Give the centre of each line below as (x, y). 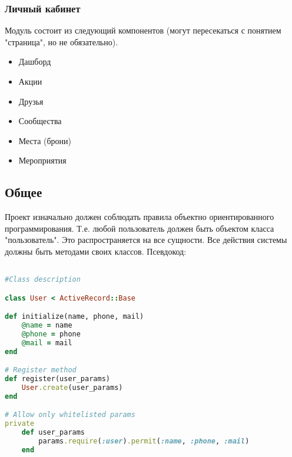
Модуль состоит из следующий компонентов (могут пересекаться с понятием (143, 30)
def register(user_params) (57, 379)
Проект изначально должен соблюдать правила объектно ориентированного (140, 217)
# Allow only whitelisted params (70, 415)
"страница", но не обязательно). (62, 41)
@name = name (47, 326)
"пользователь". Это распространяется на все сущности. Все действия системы (146, 240)
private (20, 424)
